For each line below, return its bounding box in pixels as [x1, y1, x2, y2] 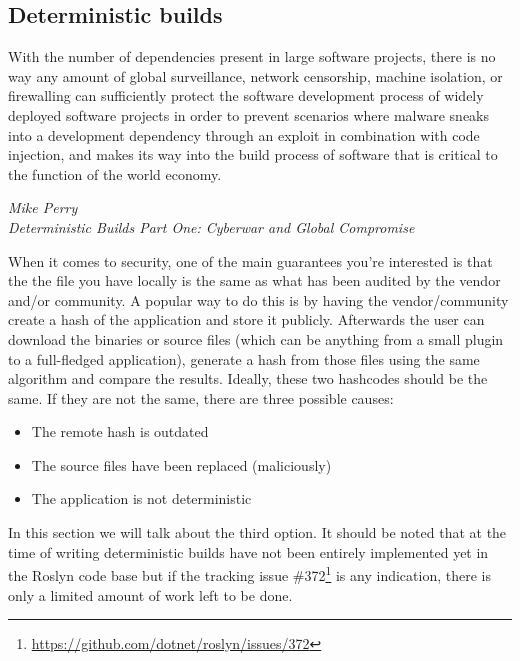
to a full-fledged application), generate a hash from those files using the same [8, 348, 480, 369]
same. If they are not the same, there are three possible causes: [8, 387, 394, 408]
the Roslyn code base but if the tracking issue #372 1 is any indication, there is [8, 562, 491, 585]
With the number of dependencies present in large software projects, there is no [8, 46, 496, 67]
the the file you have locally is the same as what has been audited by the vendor [8, 270, 501, 291]
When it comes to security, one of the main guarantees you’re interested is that [8, 250, 493, 271]
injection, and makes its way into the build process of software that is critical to [8, 144, 498, 165]
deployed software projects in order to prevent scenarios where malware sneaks [8, 104, 490, 125]
